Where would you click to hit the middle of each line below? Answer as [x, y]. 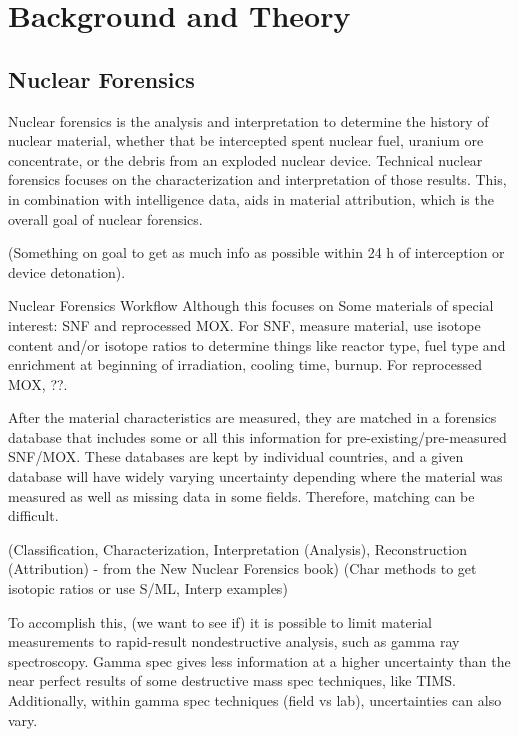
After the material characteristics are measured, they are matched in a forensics [252, 417]
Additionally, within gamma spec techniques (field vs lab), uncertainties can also [255, 700]
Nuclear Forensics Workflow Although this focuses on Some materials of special [251, 305]
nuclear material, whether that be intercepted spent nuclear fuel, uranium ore [246, 140]
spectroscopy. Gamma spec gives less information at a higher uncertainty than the [259, 660]
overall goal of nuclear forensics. [105, 218]
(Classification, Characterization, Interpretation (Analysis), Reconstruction [237, 548]
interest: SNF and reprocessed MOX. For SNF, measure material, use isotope [244, 324]
